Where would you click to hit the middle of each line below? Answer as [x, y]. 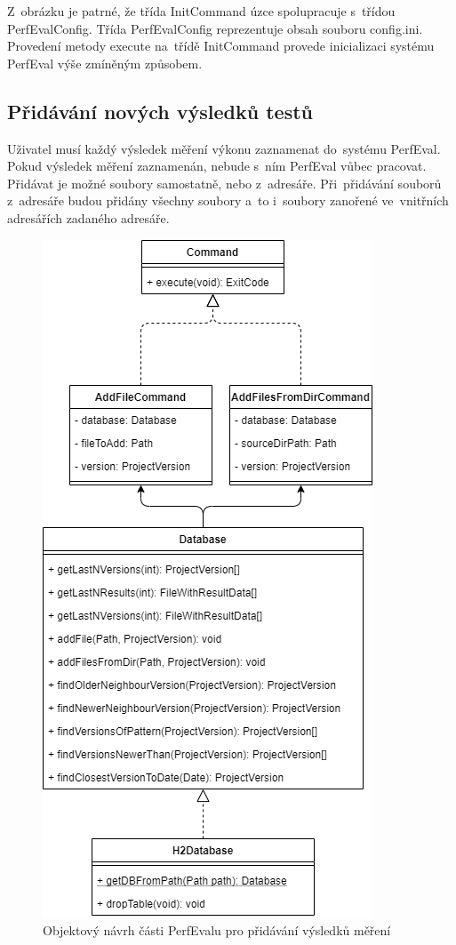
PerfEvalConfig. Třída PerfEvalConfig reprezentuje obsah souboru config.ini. [215, 28]
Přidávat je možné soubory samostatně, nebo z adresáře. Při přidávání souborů [224, 183]
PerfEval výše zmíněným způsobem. [105, 63]
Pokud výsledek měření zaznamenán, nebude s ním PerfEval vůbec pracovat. [217, 166]
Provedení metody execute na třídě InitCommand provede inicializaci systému [221, 46]
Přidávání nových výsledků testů [160, 111]
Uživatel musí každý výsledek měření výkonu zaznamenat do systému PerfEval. [224, 148]
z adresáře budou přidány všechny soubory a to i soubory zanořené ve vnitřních [228, 200]
